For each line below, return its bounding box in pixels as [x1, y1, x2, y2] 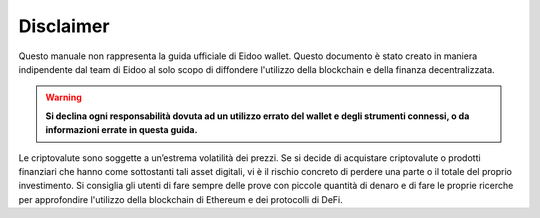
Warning [45, 91, 82, 104]
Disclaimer [18, 15, 110, 37]
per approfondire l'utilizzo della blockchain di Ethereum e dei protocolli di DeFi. [18, 193, 344, 205]
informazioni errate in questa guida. [45, 124, 198, 136]
